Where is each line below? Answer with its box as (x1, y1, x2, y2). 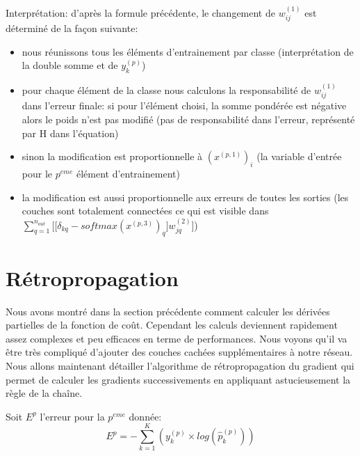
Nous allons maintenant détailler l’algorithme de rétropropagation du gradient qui (6, 358, 354, 372)
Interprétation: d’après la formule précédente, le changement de (6, 5, 275, 19)
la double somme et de (22, 58, 118, 72)
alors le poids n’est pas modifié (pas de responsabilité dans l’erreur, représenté (22, 112, 355, 127)
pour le (22, 166, 53, 181)
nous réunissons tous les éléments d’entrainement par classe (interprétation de (22, 44, 354, 58)
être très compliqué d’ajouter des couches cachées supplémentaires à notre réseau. (6, 345, 353, 359)
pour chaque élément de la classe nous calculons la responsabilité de (22, 83, 311, 97)
